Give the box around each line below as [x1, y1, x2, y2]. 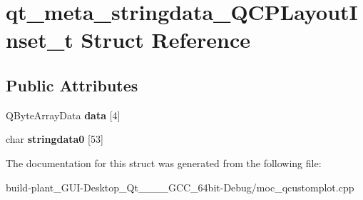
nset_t [6, 25, 73, 54]
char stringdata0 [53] [6, 131, 103, 146]
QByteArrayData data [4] [6, 107, 121, 122]
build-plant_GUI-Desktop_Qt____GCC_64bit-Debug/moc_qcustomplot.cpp [6, 179, 354, 194]
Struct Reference [81, 25, 251, 54]
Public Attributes [6, 74, 138, 96]
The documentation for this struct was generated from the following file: [6, 155, 322, 170]
